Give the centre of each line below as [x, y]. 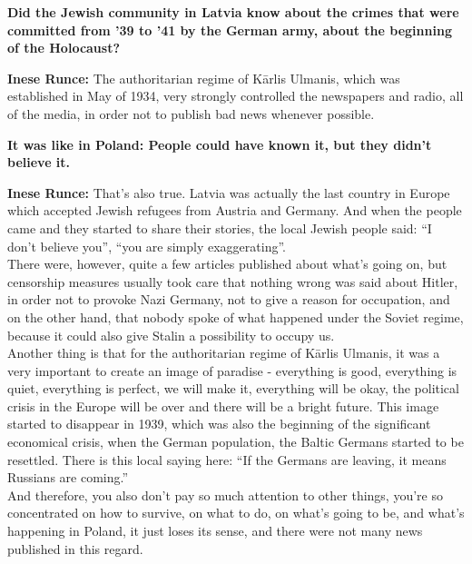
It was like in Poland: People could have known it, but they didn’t [220, 144]
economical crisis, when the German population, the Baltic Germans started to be [236, 442]
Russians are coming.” [68, 477]
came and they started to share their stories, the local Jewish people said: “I [220, 228]
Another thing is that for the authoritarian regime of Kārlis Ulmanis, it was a [224, 353]
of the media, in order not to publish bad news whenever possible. [191, 113]
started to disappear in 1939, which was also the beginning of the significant [219, 424]
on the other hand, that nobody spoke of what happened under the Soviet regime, [236, 317]
